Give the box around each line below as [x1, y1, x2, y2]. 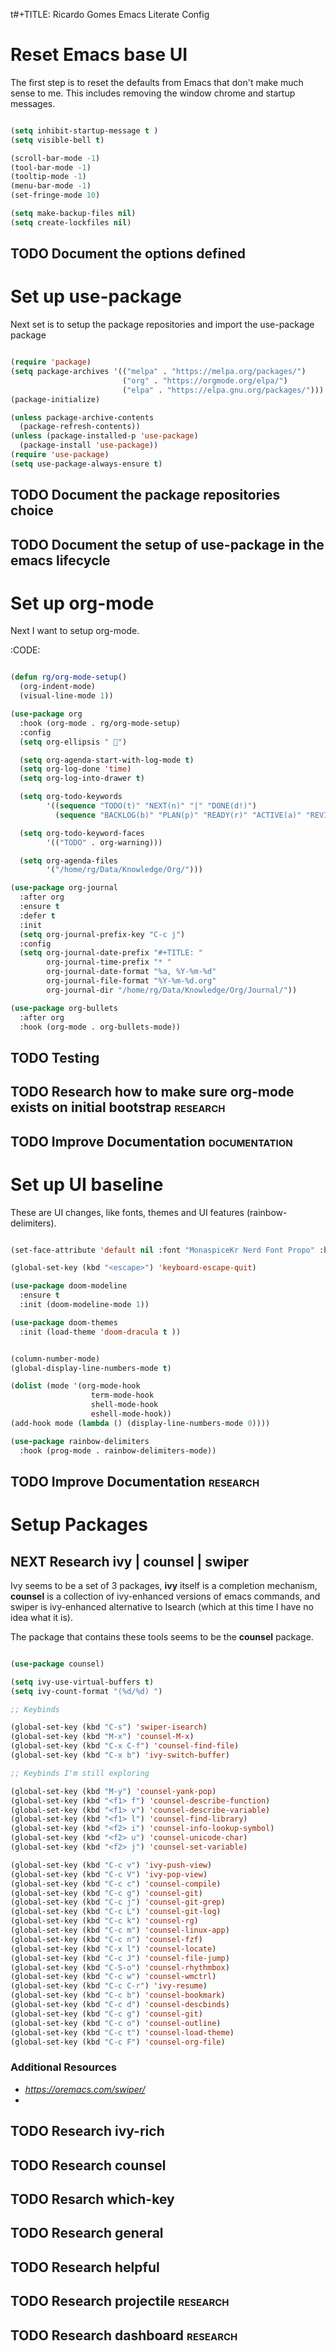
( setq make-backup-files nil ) [10, 209, 137, 219]
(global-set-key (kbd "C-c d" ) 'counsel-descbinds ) [10, 2000, 230, 2010]
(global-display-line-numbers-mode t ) [10, 1363, 172, 1373]
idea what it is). [10, 1611, 74, 1623]
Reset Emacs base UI [10, 44, 188, 66]
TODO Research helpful [10, 2259, 160, 2276]
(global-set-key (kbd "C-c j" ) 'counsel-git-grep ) [10, 1897, 226, 1908]
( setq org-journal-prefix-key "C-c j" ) [19, 929, 186, 939]
